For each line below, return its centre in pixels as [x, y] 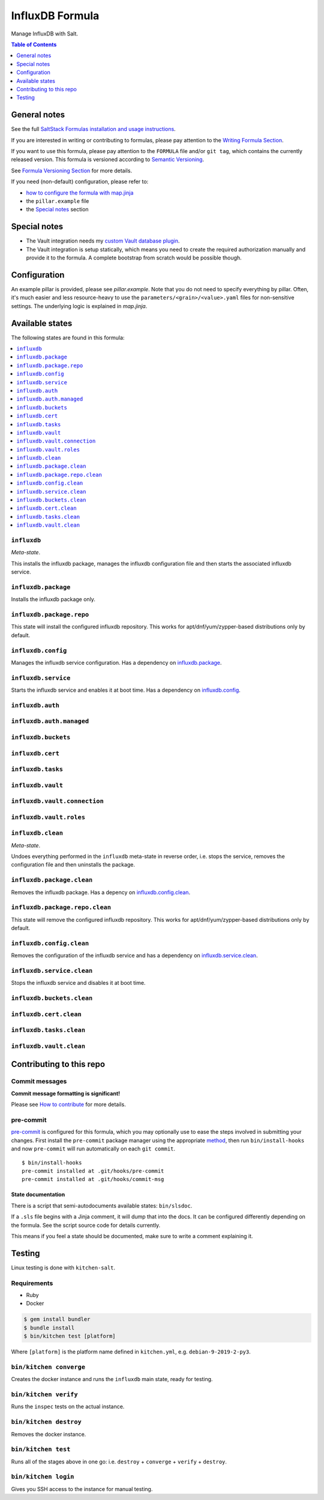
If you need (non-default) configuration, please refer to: [80, 182]
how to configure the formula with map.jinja [80, 193]
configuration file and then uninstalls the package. [73, 865]
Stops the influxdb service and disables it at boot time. [78, 983]
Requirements [32, 1283]
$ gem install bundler [57, 1319]
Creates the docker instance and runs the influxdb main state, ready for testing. [112, 1379]
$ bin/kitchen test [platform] [70, 1336]
